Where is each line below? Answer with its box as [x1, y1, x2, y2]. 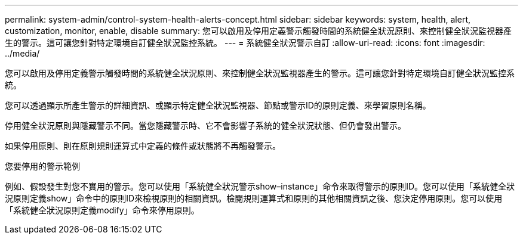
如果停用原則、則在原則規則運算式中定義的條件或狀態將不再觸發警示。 [5, 141, 281, 151]
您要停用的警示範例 [5, 161, 80, 171]
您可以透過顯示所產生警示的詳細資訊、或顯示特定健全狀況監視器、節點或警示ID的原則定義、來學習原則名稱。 [5, 100, 431, 110]
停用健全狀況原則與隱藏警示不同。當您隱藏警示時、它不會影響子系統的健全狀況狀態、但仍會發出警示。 [5, 120, 406, 131]
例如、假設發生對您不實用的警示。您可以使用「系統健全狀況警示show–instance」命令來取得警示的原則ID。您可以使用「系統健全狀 [5, 181, 515, 191]
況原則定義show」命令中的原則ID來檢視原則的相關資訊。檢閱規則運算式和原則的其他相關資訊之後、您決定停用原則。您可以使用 [5, 193, 503, 203]
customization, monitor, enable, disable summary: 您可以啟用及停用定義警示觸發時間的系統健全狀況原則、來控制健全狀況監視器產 [5, 26, 512, 36]
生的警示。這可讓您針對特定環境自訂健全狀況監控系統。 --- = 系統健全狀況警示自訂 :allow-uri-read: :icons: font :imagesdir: [5, 38, 485, 48]
